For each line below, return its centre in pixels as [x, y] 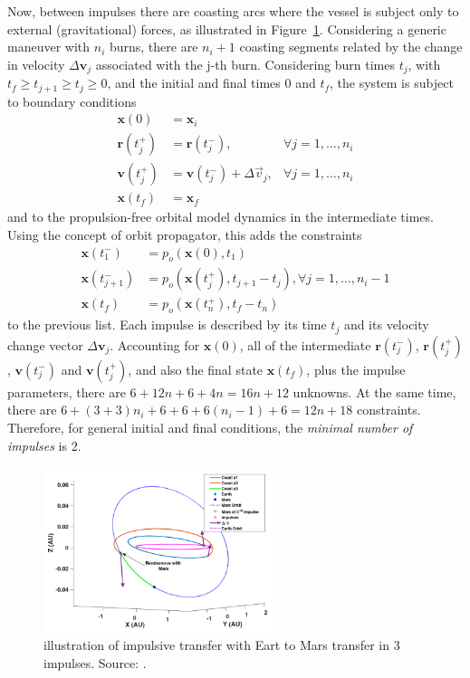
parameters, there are [67, 392]
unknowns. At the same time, [374, 392]
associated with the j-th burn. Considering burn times [245, 64]
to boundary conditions [72, 101]
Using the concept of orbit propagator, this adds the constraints [185, 234]
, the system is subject [392, 83]
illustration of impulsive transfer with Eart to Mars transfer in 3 [222, 644]
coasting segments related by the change [351, 47]
